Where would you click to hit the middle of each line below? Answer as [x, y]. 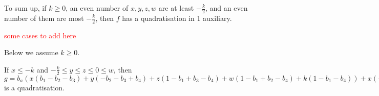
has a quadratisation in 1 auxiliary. [177, 18]
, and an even [227, 8]
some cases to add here [40, 35]
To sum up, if [25, 8]
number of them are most [44, 18]
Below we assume [31, 52]
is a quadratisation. [35, 87]
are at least [176, 8]
